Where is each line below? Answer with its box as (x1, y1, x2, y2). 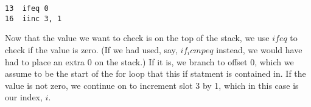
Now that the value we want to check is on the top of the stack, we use (5, 31, 270, 44)
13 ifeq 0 (5, 4, 49, 13)
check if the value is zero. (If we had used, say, (5, 43, 178, 56)
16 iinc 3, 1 (5, 14, 62, 23)
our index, (5, 91, 43, 103)
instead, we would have (216, 43, 302, 56)
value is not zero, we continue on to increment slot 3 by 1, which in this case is (5, 79, 299, 91)
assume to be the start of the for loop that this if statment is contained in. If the (5, 67, 306, 80)
